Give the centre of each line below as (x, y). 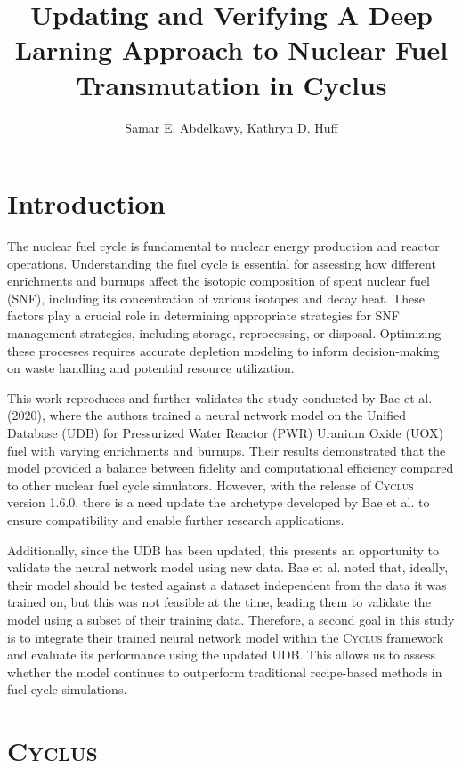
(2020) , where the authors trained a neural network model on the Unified (207, 415)
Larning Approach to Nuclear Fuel (231, 49)
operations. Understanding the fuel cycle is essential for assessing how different (222, 263)
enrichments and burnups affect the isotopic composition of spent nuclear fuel (219, 281)
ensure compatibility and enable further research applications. (176, 519)
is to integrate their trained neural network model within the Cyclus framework (226, 637)
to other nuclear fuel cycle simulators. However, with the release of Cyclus (211, 485)
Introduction (86, 203)
